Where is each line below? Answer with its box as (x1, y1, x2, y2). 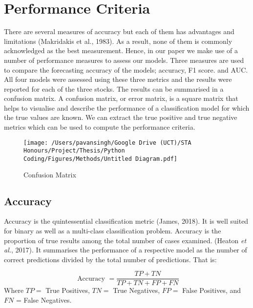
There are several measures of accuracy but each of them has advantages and (4, 26, 234, 37)
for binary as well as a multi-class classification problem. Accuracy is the (4, 226, 221, 236)
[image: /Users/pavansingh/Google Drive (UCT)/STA (23, 139, 191, 146)
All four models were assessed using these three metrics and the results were (4, 74, 232, 84)
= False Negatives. (16, 295, 72, 305)
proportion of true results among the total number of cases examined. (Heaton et (4, 235, 247, 245)
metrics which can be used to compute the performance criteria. (4, 122, 195, 132)
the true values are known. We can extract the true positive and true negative (4, 112, 237, 122)
